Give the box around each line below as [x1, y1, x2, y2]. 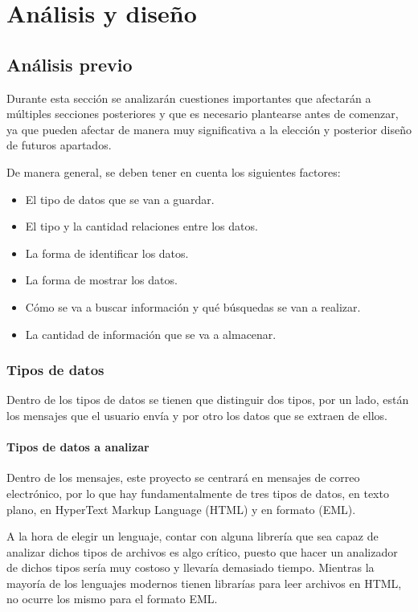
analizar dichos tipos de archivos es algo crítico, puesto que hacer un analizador [6, 543, 398, 560]
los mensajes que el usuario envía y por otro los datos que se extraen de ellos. [6, 406, 387, 423]
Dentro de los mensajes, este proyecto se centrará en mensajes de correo [6, 469, 360, 486]
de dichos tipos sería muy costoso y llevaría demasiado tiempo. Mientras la [6, 559, 375, 576]
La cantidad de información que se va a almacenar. [25, 325, 277, 342]
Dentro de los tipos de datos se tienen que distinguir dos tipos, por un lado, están [6, 391, 409, 408]
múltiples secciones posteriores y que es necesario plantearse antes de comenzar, [6, 105, 399, 122]
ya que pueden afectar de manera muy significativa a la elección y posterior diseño [6, 120, 412, 137]
